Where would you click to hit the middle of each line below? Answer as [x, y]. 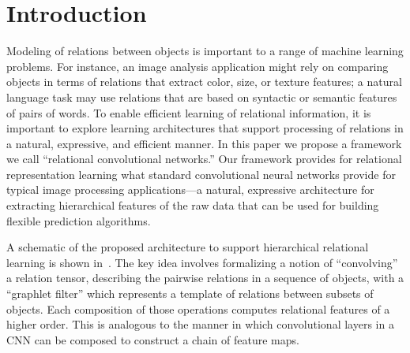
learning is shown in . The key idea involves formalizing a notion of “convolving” [202, 262]
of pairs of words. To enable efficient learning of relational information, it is [189, 112]
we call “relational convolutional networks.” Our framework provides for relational [204, 159]
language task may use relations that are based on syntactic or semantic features [202, 97]
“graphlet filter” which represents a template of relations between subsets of [190, 294]
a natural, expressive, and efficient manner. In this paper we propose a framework [204, 143]
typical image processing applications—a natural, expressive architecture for [190, 190]
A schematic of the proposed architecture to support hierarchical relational [188, 247]
